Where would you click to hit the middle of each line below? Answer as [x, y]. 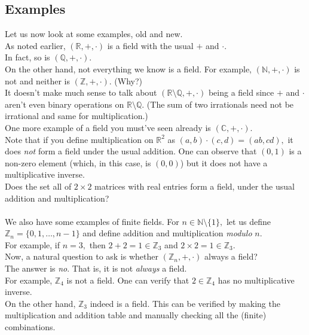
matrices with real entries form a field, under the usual [195, 186]
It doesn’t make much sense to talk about [81, 92]
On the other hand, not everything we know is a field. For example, [129, 68]
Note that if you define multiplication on [79, 139]
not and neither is [38, 80]
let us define [248, 221]
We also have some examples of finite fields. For [92, 221]
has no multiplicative [256, 280]
